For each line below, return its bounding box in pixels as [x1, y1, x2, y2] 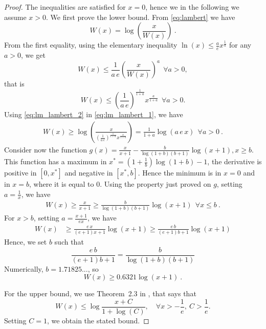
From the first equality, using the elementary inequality [4, 39, 178, 50]
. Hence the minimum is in [138, 167, 221, 178]
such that [54, 236, 84, 247]
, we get [21, 50, 46, 60]
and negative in [64, 167, 113, 178]
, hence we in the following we [145, 2, 239, 12]
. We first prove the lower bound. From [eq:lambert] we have [46, 11, 235, 22]
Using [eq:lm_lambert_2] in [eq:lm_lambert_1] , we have [4, 109, 183, 120]
